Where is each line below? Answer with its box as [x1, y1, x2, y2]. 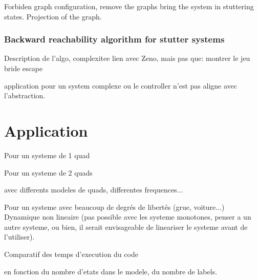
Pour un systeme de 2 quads [4, 167, 93, 178]
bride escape [4, 63, 43, 73]
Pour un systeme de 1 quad [4, 149, 90, 160]
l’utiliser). [4, 231, 35, 242]
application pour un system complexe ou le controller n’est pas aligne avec [4, 80, 238, 91]
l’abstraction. [4, 90, 46, 101]
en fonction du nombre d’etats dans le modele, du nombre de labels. [4, 266, 218, 276]
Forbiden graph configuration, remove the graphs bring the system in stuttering [4, 1, 254, 11]
